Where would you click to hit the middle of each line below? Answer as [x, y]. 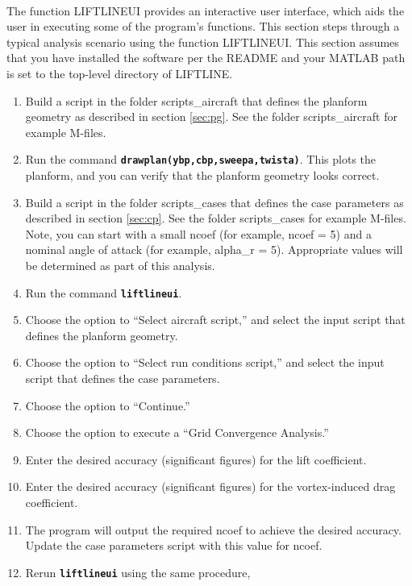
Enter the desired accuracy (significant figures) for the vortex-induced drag [210, 486]
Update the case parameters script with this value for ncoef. [174, 545]
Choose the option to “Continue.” [108, 405]
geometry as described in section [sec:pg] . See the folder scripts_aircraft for [211, 116]
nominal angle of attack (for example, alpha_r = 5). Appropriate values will [214, 249]
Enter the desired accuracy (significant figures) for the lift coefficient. [196, 459]
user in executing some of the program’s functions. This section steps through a [203, 26]
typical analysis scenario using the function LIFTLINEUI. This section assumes [203, 42]
